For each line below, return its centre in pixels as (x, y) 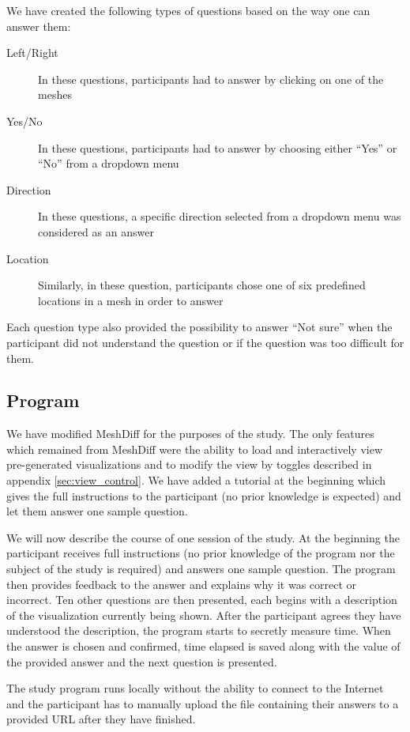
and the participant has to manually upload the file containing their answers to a (203, 703)
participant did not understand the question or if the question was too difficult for (205, 342)
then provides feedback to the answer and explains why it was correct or (182, 584)
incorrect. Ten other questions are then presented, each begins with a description (202, 600)
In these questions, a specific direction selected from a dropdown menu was (220, 216)
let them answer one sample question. (97, 511)
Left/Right (32, 53)
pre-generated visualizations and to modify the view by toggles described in (189, 464)
